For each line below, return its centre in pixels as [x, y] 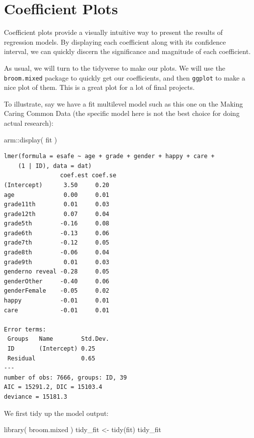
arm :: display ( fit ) [31, 139]
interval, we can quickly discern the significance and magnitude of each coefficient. [127, 51]
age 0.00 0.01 [57, 195]
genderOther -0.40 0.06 [57, 281]
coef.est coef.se [88, 176]
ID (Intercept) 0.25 [51, 349]
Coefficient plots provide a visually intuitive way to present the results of [114, 32]
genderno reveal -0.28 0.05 [57, 272]
